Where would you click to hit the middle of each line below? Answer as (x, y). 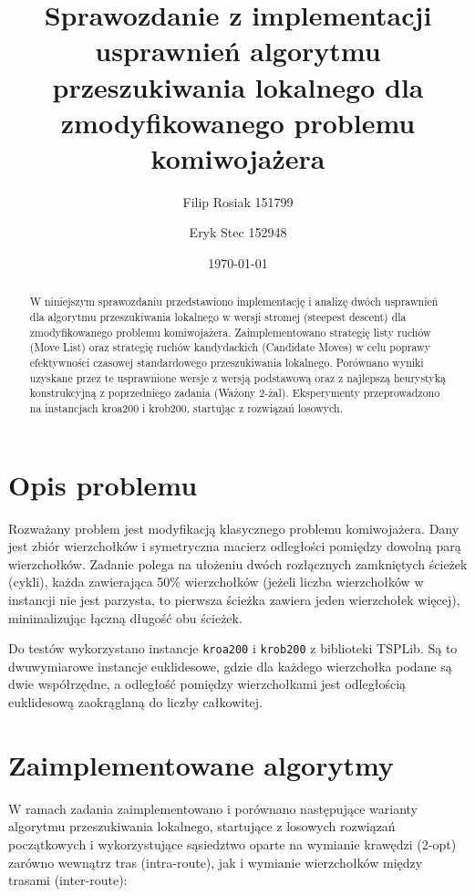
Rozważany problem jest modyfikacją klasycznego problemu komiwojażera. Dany (234, 528)
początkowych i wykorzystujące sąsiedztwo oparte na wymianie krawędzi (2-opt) (232, 844)
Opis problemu (103, 484)
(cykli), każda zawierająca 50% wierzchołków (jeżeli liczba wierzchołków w (216, 582)
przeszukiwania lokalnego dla (238, 86)
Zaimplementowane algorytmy (201, 764)
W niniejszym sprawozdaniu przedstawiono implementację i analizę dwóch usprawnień (234, 302)
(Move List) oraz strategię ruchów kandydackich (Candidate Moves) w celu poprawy (230, 347)
